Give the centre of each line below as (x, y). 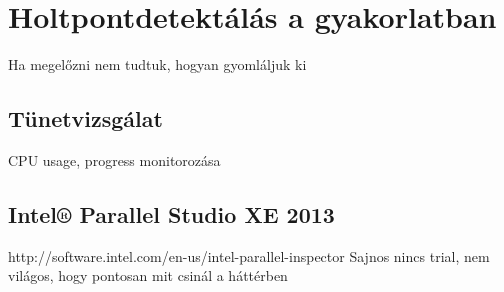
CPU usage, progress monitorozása (114, 159)
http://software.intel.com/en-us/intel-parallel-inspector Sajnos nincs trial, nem (249, 255)
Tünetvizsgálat (85, 118)
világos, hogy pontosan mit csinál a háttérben (148, 275)
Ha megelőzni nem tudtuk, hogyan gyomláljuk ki (157, 64)
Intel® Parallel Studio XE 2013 (171, 213)
